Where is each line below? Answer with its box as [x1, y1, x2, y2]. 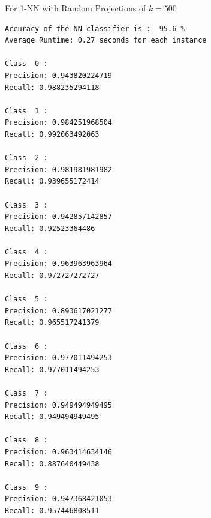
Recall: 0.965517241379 [5, 318, 100, 327]
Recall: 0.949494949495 [5, 412, 100, 421]
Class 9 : [5, 483, 48, 492]
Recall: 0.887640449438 [5, 459, 100, 468]
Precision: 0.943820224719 [5, 71, 112, 80]
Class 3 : [5, 200, 48, 209]
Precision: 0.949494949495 [5, 400, 112, 409]
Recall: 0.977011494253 [5, 365, 100, 374]
